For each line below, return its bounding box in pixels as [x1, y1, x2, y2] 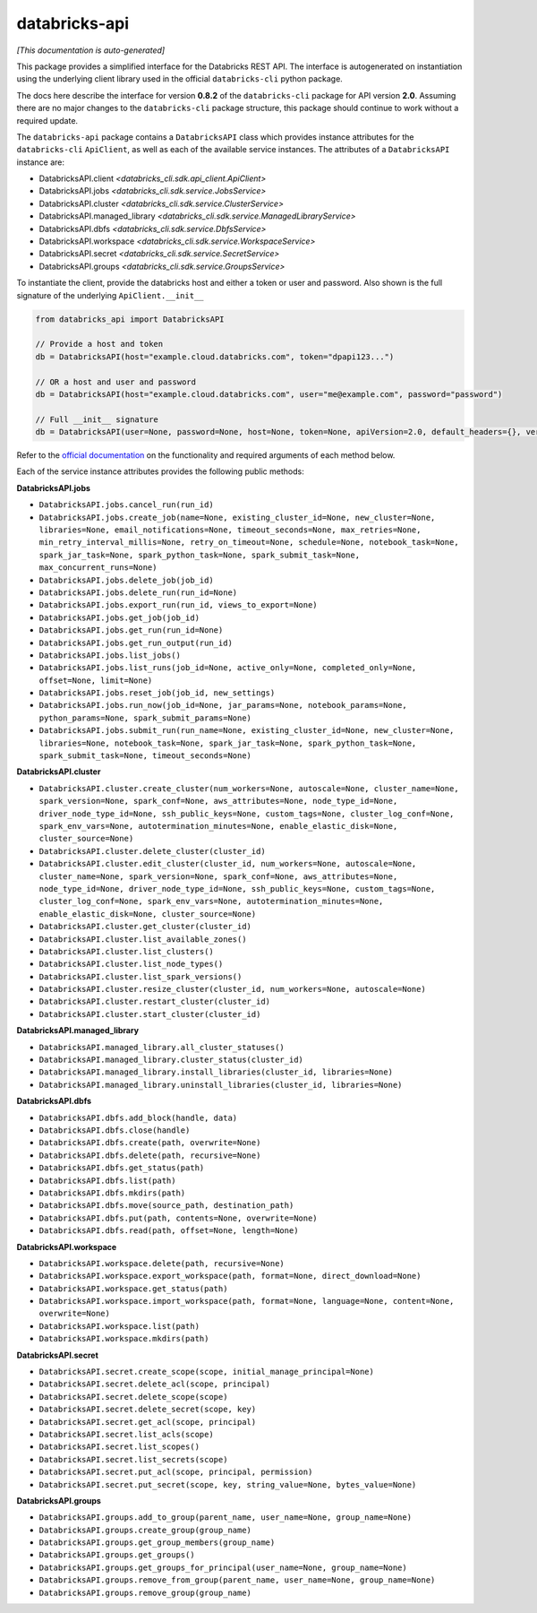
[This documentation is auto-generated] [16, 45, 166, 56]
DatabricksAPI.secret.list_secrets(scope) [38, 1454, 228, 1464]
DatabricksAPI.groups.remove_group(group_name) [38, 1587, 252, 1598]
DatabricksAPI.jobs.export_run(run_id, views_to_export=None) [38, 600, 318, 610]
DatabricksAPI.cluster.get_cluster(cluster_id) [38, 921, 252, 932]
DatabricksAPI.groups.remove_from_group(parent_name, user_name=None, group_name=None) [38, 1575, 436, 1585]
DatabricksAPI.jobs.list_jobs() [38, 650, 181, 660]
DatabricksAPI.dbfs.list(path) [38, 1175, 176, 1186]
